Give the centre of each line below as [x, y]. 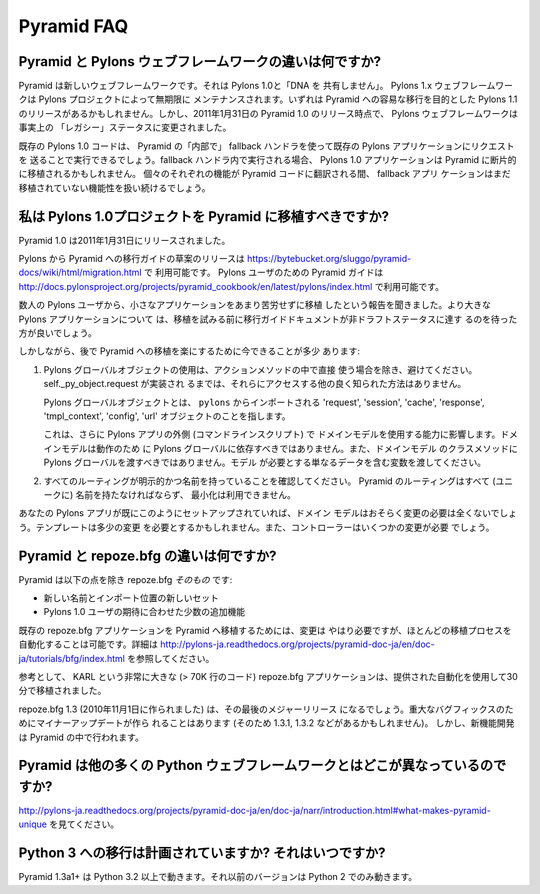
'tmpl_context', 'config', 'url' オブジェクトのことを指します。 [167, 416]
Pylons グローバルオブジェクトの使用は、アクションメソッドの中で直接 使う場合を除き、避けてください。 [260, 369]
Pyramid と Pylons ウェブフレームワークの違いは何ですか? [200, 61]
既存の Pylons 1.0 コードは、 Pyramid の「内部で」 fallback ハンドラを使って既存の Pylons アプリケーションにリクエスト [266, 146]
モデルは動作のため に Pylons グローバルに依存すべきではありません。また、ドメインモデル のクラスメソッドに [289, 448]
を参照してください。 [170, 658]
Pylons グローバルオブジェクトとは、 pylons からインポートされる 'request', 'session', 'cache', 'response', [264, 402]
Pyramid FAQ [73, 26]
